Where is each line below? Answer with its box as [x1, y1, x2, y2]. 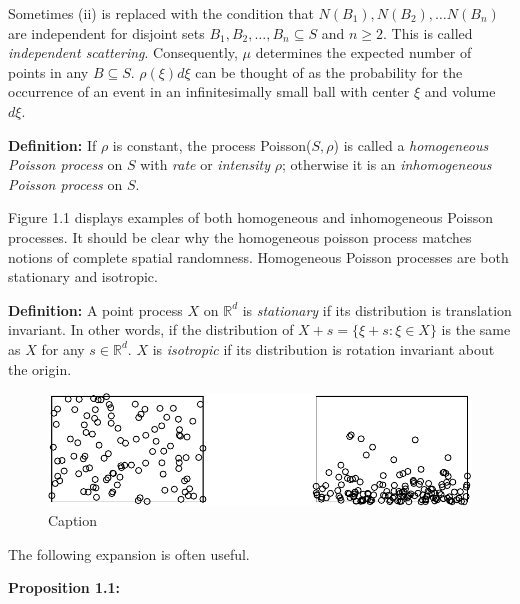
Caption [48, 510, 98, 530]
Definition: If [8, 134, 97, 155]
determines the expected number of [255, 42, 472, 63]
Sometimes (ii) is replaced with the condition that [8, 3, 314, 23]
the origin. [8, 358, 72, 379]
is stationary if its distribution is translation [242, 299, 512, 320]
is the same [441, 319, 511, 340]
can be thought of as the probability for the [195, 61, 463, 82]
